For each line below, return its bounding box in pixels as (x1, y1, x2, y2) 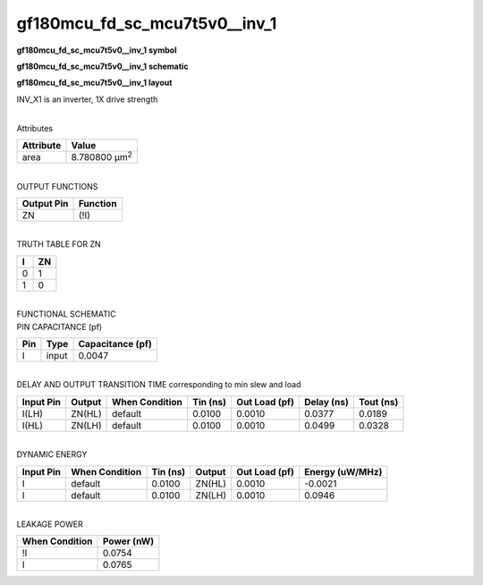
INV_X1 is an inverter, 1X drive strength (16, 94, 158, 105)
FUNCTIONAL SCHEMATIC (16, 309, 116, 319)
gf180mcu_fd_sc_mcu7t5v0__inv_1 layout (16, 77, 173, 89)
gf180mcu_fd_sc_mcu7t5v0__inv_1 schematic (16, 61, 189, 72)
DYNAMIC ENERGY (16, 449, 88, 460)
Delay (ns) (304, 395, 349, 408)
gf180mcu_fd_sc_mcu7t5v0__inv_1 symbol (16, 45, 177, 55)
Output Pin (21, 198, 69, 209)
